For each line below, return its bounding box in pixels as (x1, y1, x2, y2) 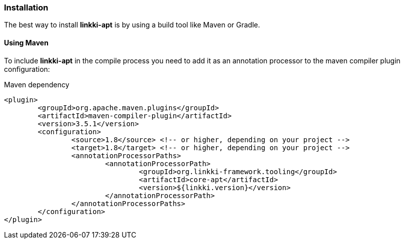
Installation (4, 2, 48, 12)
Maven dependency (4, 80, 69, 89)
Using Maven (4, 38, 48, 47)
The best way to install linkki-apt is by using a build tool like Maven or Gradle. (4, 20, 260, 29)
